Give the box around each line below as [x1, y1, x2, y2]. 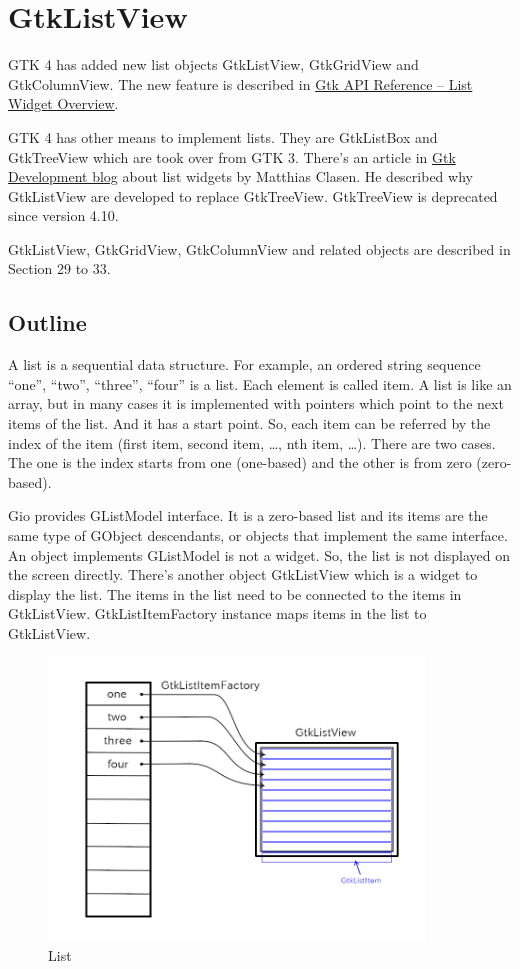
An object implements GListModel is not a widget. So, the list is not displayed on [8, 544, 511, 565]
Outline [8, 307, 87, 338]
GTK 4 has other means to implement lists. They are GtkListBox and [8, 126, 438, 147]
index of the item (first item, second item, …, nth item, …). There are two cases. [8, 432, 496, 453]
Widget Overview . [8, 93, 119, 114]
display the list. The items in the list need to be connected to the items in [8, 583, 462, 604]
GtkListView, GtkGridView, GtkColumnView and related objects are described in [8, 238, 511, 259]
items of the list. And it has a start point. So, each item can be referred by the [8, 413, 491, 434]
